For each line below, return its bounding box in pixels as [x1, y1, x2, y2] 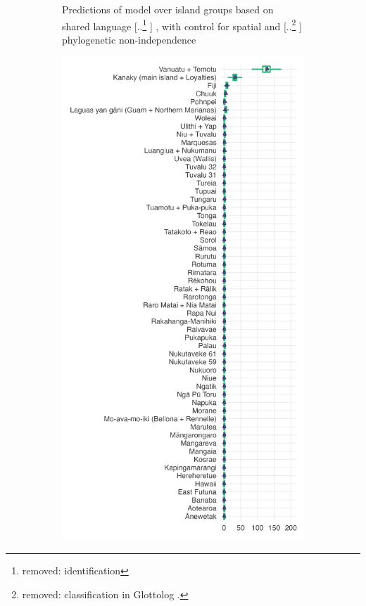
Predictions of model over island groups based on [62, 2, 274, 16]
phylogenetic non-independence [62, 32, 196, 46]
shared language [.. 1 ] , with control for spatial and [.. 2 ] [62, 16, 303, 33]
